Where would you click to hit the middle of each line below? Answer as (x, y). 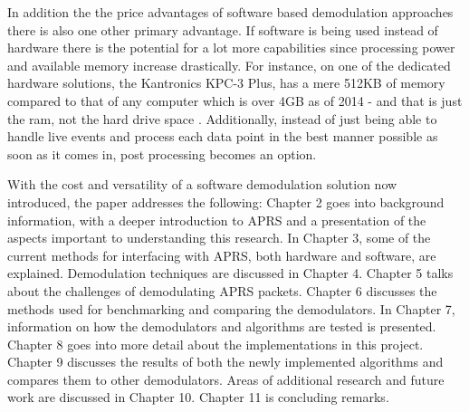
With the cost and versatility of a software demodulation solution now (202, 184)
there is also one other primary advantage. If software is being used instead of (223, 29)
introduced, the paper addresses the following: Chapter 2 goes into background (226, 201)
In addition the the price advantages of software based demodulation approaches (230, 12)
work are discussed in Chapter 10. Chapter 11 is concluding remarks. (198, 397)
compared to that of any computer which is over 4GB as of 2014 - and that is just (235, 100)
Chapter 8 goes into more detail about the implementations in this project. (215, 344)
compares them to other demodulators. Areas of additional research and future (226, 379)
